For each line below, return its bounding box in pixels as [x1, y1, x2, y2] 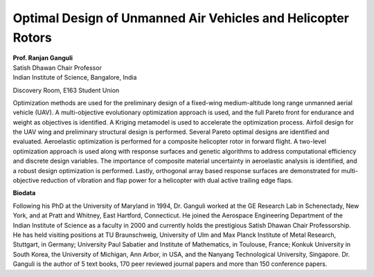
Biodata [12, 189, 36, 197]
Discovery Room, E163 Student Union [12, 86, 120, 94]
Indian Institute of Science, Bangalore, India [12, 73, 137, 82]
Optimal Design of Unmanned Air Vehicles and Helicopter [12, 10, 350, 26]
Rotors [12, 30, 52, 45]
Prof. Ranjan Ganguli [12, 54, 73, 62]
